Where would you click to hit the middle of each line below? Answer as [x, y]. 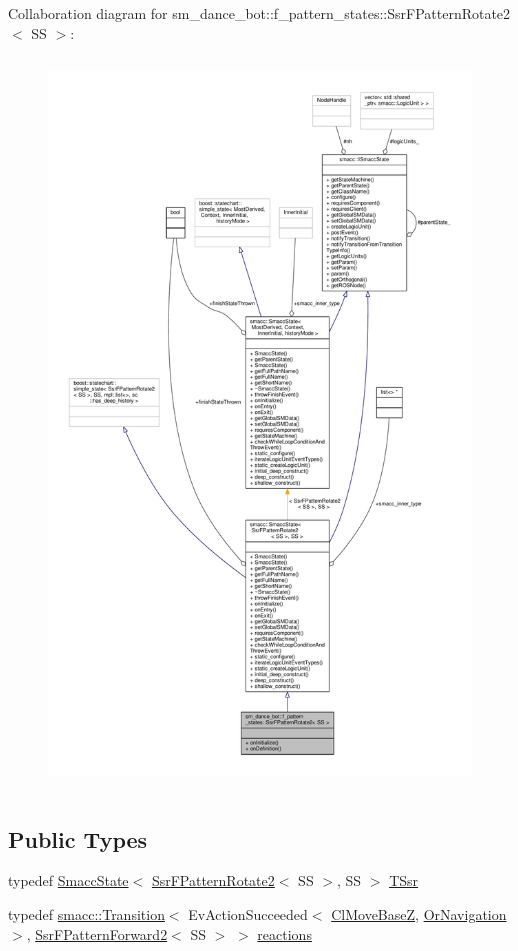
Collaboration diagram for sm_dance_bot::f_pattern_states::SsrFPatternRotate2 [259, 13]
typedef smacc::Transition [86, 913]
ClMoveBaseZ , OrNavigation [419, 913]
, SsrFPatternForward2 [97, 933]
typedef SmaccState [68, 880]
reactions [284, 933]
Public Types [78, 838]
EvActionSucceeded [248, 913]
